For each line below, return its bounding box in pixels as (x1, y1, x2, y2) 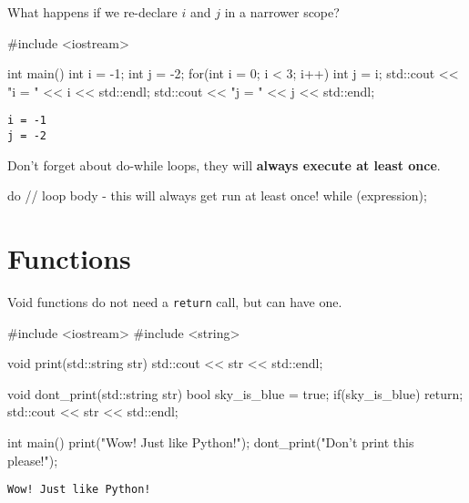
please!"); (7, 450, 58, 469)
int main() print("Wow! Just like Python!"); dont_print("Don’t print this (7, 433, 414, 452)
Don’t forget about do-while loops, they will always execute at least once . (7, 155, 441, 174)
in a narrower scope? (224, 3, 340, 21)
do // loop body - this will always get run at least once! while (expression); (7, 186, 427, 205)
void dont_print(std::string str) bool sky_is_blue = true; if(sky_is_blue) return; (7, 384, 464, 403)
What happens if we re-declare (7, 3, 178, 21)
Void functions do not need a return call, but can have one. (7, 293, 342, 311)
